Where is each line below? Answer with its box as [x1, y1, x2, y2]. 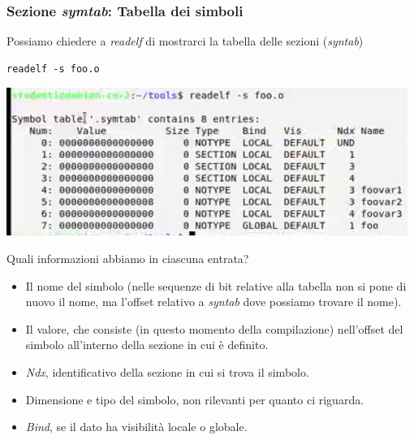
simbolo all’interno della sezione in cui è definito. [25, 336, 269, 353]
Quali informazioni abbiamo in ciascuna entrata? [6, 250, 249, 266]
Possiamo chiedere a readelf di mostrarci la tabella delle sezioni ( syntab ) [6, 32, 364, 50]
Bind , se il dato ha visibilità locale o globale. [25, 418, 248, 435]
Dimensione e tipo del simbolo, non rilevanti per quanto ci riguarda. [25, 390, 364, 408]
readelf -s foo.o [6, 63, 100, 75]
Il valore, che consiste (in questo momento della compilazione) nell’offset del [25, 320, 403, 337]
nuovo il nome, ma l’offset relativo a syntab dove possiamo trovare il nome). [25, 293, 402, 310]
